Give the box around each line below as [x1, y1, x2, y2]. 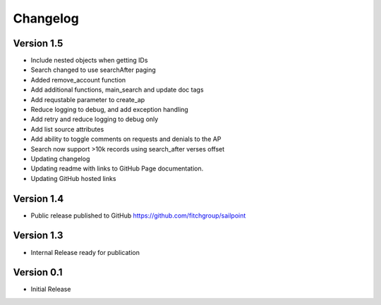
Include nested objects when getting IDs [30, 56, 148, 65]
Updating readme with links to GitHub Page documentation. [30, 164, 204, 173]
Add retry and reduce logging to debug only [30, 115, 159, 123]
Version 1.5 [13, 37, 64, 49]
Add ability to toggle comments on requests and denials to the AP [30, 135, 222, 144]
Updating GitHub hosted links [30, 174, 116, 182]
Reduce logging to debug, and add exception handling [30, 106, 188, 114]
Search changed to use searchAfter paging [30, 66, 157, 74]
